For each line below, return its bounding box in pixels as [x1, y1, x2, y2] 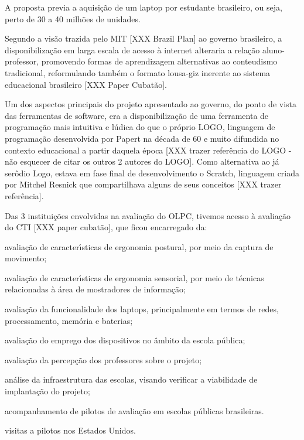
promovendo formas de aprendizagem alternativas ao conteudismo [41, 55, 278, 67]
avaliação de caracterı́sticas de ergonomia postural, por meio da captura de [5, 240, 274, 253]
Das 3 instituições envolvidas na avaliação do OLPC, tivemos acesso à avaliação [5, 209, 291, 221]
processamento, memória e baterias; [5, 314, 133, 326]
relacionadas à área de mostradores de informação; [5, 283, 186, 295]
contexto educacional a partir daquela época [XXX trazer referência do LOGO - [5, 144, 292, 156]
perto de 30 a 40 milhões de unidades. [5, 12, 141, 25]
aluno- [262, 43, 285, 56]
